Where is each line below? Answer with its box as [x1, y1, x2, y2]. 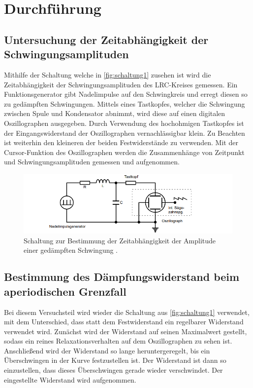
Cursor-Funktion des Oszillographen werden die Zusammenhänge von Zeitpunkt [4, 147, 245, 157]
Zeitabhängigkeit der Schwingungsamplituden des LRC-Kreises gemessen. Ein [4, 79, 238, 89]
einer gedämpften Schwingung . [24, 245, 118, 255]
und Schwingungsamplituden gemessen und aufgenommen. [4, 156, 180, 167]
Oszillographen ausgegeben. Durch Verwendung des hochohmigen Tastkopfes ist [4, 117, 244, 128]
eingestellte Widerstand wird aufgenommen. [4, 374, 136, 385]
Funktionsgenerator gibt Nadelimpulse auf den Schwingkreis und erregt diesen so [4, 89, 248, 99]
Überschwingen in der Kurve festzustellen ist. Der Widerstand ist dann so [4, 355, 226, 365]
